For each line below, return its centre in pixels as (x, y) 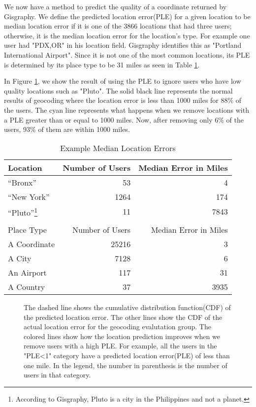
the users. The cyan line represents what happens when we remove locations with (127, 110)
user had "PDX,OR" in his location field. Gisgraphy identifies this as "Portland (123, 45)
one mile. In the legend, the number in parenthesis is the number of (126, 365)
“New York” (29, 196)
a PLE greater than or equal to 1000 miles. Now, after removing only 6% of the (124, 119)
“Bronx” (22, 182)
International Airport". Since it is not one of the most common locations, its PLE (127, 54)
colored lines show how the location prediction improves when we (122, 336)
